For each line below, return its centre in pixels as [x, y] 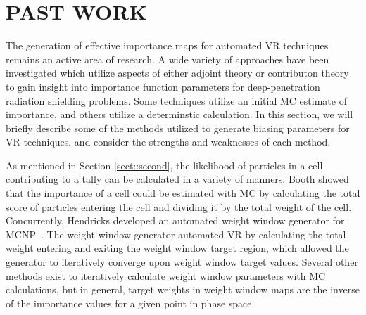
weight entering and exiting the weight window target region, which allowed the [177, 248]
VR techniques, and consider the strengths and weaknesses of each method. [168, 142]
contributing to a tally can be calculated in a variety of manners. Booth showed [177, 179]
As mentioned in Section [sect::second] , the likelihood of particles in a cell [164, 165]
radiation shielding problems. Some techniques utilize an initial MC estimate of [176, 100]
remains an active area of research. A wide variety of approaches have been [168, 59]
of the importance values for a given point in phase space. [130, 303]
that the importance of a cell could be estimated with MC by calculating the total [183, 193]
